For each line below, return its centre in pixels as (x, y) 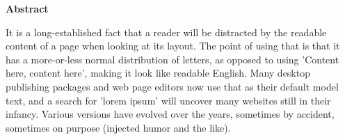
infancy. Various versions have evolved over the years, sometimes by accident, (170, 114)
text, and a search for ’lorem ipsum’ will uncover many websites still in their (168, 100)
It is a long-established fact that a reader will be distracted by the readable (166, 32)
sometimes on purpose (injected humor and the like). (118, 127)
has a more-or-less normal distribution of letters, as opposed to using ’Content (172, 59)
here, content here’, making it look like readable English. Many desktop (158, 73)
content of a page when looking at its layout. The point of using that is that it (173, 46)
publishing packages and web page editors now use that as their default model (172, 86)
